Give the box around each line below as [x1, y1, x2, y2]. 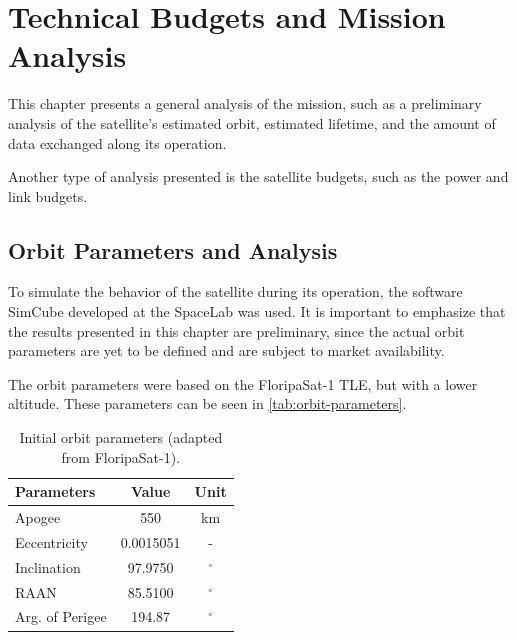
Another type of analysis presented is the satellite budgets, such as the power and [8, 166, 509, 187]
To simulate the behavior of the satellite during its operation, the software [8, 281, 463, 302]
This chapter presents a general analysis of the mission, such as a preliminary [8, 93, 482, 114]
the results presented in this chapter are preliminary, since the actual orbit [8, 320, 465, 341]
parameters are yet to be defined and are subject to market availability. [8, 340, 445, 361]
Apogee [15, 507, 61, 528]
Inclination [15, 556, 81, 577]
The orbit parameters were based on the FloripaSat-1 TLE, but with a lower [8, 373, 478, 394]
